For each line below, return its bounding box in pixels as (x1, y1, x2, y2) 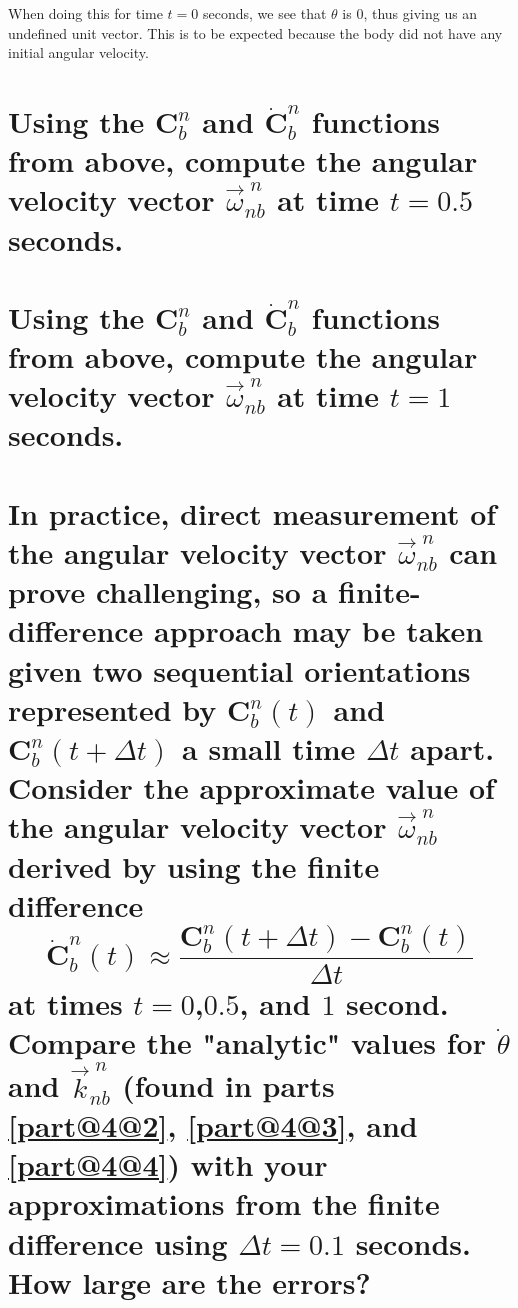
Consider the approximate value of (8, 767, 495, 808)
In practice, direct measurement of (8, 492, 497, 533)
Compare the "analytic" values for (8, 1022, 486, 1063)
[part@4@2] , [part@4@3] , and (8, 1105, 418, 1146)
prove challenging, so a (8, 571, 328, 612)
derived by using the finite (8, 845, 380, 886)
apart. (410, 727, 495, 768)
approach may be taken (154, 610, 484, 651)
